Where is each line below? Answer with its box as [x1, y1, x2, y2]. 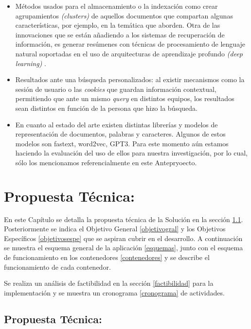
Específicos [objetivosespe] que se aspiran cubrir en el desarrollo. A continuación [4, 233, 243, 243]
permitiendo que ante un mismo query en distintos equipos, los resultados [15, 93, 234, 104]
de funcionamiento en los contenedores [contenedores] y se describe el [4, 252, 210, 262]
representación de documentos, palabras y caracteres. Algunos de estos [15, 129, 226, 139]
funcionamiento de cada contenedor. [4, 261, 111, 272]
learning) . [15, 58, 46, 68]
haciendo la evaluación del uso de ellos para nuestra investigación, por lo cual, [15, 148, 248, 158]
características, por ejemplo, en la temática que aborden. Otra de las [15, 20, 220, 30]
